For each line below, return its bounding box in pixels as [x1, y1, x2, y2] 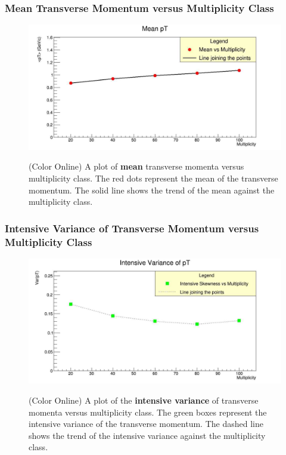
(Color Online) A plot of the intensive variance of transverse [29, 393, 259, 406]
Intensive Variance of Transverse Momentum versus [5, 220, 259, 235]
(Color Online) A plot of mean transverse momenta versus [29, 160, 244, 173]
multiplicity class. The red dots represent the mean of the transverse [29, 171, 278, 184]
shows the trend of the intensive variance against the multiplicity [29, 429, 266, 441]
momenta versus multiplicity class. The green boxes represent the [29, 405, 267, 418]
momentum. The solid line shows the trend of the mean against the [29, 183, 275, 196]
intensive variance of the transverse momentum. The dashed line [29, 417, 263, 430]
